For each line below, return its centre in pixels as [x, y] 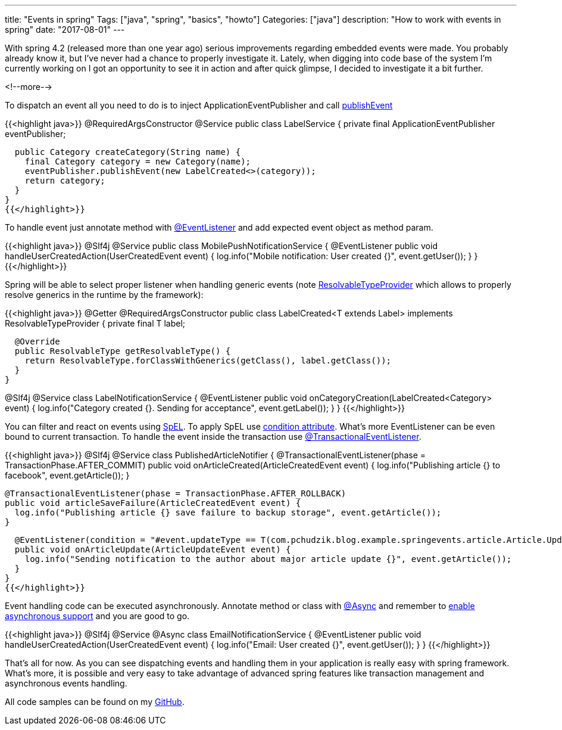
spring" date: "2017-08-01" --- [65, 29]
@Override [37, 341]
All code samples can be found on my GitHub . [95, 702]
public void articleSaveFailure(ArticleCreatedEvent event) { [153, 503]
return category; [65, 181]
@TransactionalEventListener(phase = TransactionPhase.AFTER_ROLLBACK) [176, 493]
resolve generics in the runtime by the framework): [104, 295]
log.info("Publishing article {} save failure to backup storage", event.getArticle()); [228, 512]
